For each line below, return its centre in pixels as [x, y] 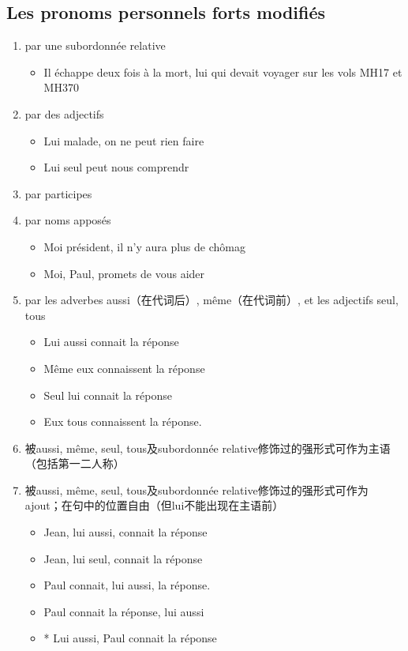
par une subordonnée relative [95, 45]
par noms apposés [68, 220]
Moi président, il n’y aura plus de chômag [144, 246]
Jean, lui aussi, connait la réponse [125, 532]
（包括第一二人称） [75, 463]
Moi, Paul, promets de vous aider [124, 273]
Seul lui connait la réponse [108, 395]
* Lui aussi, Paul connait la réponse [130, 638]
